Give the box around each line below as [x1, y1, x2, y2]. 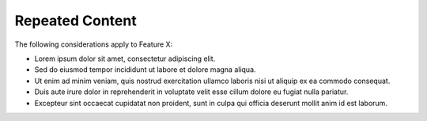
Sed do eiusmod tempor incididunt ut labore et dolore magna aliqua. [34, 65, 256, 74]
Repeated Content [14, 12, 138, 29]
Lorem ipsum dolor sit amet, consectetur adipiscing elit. [34, 54, 216, 63]
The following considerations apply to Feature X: [14, 40, 173, 49]
